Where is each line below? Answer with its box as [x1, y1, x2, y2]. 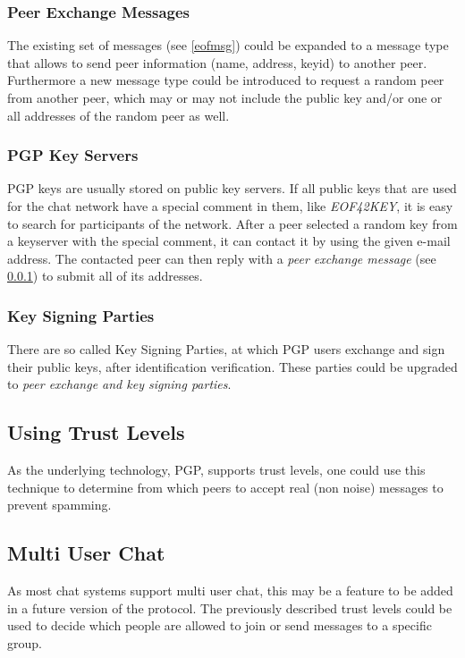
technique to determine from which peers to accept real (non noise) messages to [7, 477, 444, 496]
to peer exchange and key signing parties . [7, 375, 232, 393]
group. [7, 633, 42, 652]
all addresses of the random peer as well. [7, 105, 230, 124]
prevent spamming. [7, 495, 112, 514]
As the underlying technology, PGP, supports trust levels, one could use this [7, 460, 426, 479]
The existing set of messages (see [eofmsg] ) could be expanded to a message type [7, 36, 449, 55]
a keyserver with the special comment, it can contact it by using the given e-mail [7, 232, 451, 250]
